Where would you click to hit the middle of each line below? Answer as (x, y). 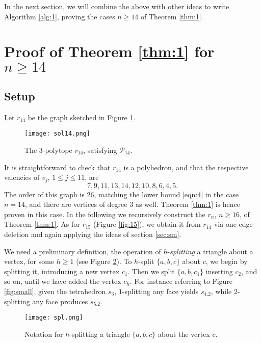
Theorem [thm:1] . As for (42, 224)
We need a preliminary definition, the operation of (83, 251)
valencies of (22, 177)
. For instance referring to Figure (181, 281)
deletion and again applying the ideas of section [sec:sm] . (93, 234)
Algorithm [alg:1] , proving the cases (60, 16)
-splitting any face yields (160, 291)
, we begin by (227, 261)
